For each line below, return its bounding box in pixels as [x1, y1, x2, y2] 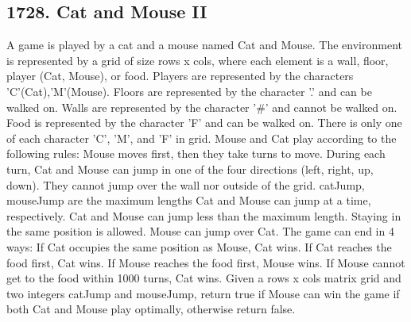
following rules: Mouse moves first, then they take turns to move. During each [6, 145, 386, 162]
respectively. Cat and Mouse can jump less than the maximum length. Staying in [6, 207, 401, 224]
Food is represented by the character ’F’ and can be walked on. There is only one [6, 114, 402, 131]
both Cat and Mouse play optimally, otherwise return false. [6, 301, 296, 317]
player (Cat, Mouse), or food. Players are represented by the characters [6, 67, 354, 84]
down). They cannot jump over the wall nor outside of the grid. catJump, [6, 176, 365, 193]
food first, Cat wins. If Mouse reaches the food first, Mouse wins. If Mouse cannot [6, 254, 405, 270]
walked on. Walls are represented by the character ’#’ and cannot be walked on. [6, 98, 397, 115]
